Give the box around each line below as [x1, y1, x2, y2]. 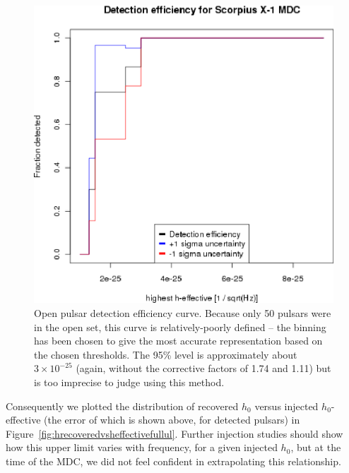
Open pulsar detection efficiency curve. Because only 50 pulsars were [34, 306, 331, 321]
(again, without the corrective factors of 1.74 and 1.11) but [76, 361, 331, 376]
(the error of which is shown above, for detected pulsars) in [44, 412, 300, 427]
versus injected [254, 398, 319, 413]
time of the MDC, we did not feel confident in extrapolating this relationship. [6, 453, 341, 468]
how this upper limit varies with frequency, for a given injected [6, 440, 278, 455]
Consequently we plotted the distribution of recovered [6, 398, 239, 413]
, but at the [290, 440, 341, 455]
